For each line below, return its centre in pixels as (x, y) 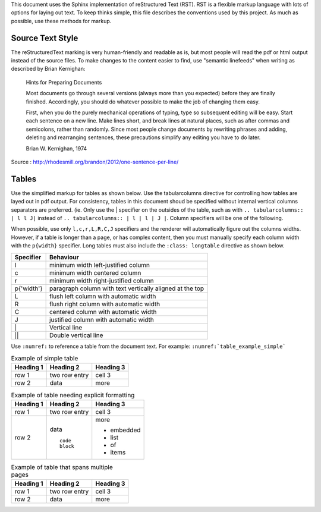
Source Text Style (45, 38)
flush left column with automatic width (103, 296)
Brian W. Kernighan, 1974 (56, 148)
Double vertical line (76, 335)
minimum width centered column (95, 272)
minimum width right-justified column (101, 281)
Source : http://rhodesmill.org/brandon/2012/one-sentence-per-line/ (95, 162)
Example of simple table (45, 359)
